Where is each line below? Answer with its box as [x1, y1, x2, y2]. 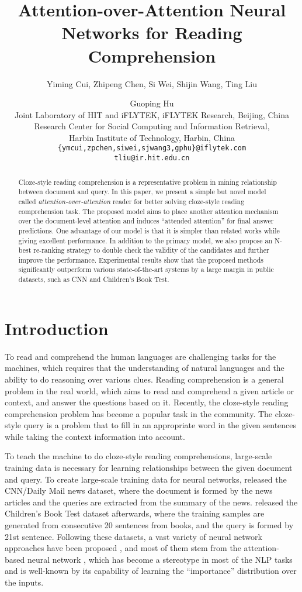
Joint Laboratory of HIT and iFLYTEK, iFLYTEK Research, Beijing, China [14, 108, 290, 121]
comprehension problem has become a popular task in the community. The [5, 407, 273, 419]
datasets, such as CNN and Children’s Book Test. [18, 274, 169, 284]
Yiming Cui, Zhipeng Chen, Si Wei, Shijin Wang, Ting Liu [47, 77, 257, 90]
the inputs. [5, 576, 44, 588]
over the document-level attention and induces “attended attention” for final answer [18, 216, 274, 226]
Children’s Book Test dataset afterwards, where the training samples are [5, 507, 265, 519]
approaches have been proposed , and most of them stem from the [5, 542, 241, 554]
